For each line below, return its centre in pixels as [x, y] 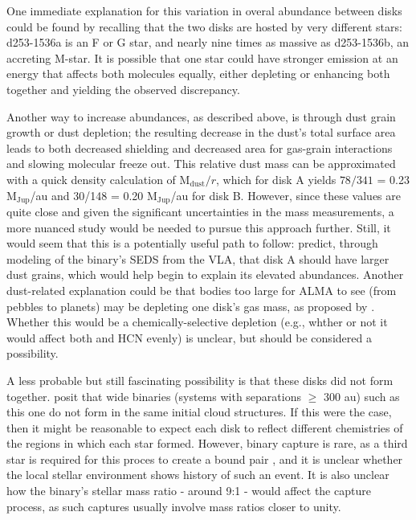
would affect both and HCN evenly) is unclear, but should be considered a [189, 337]
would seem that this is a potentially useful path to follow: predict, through [192, 243]
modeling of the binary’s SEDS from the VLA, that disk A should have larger [198, 258]
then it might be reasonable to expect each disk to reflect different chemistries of [205, 427]
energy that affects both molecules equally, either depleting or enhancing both [198, 74]
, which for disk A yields [276, 179]
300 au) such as [361, 396]
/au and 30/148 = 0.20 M [94, 195]
